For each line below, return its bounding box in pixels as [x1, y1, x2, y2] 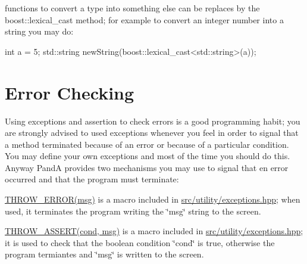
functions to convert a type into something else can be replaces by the [5, 2, 260, 14]
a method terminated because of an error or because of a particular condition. [5, 138, 289, 150]
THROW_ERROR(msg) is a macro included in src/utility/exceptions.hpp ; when [5, 193, 300, 206]
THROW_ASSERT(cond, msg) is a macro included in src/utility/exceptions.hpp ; [5, 225, 303, 237]
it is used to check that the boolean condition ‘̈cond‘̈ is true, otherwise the [5, 236, 275, 249]
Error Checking [5, 80, 134, 104]
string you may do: [5, 25, 74, 38]
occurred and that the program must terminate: [5, 173, 179, 185]
